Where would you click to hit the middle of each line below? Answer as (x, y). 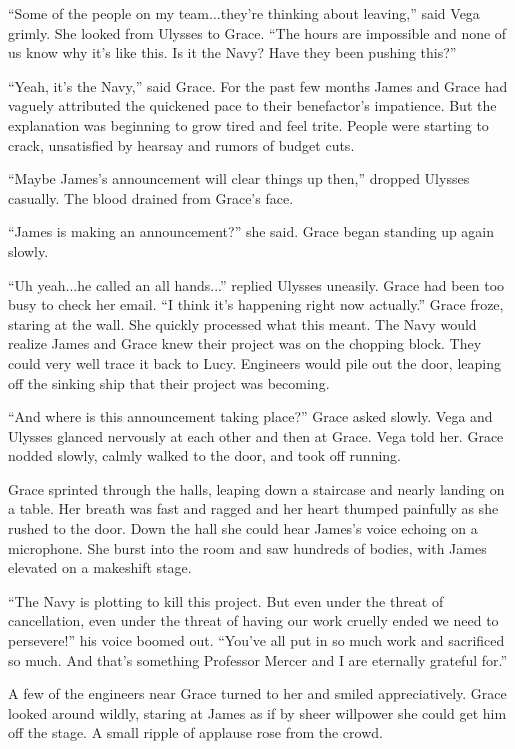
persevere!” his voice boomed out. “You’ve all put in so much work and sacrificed (256, 640)
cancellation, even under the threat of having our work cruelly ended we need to (253, 620)
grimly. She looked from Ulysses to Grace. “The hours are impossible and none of (257, 32)
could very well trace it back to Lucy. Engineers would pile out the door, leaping (254, 362)
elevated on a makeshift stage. (100, 567)
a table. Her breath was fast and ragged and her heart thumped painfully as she (253, 508)
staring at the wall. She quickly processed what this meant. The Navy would (242, 323)
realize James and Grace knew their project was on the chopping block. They (245, 343)
